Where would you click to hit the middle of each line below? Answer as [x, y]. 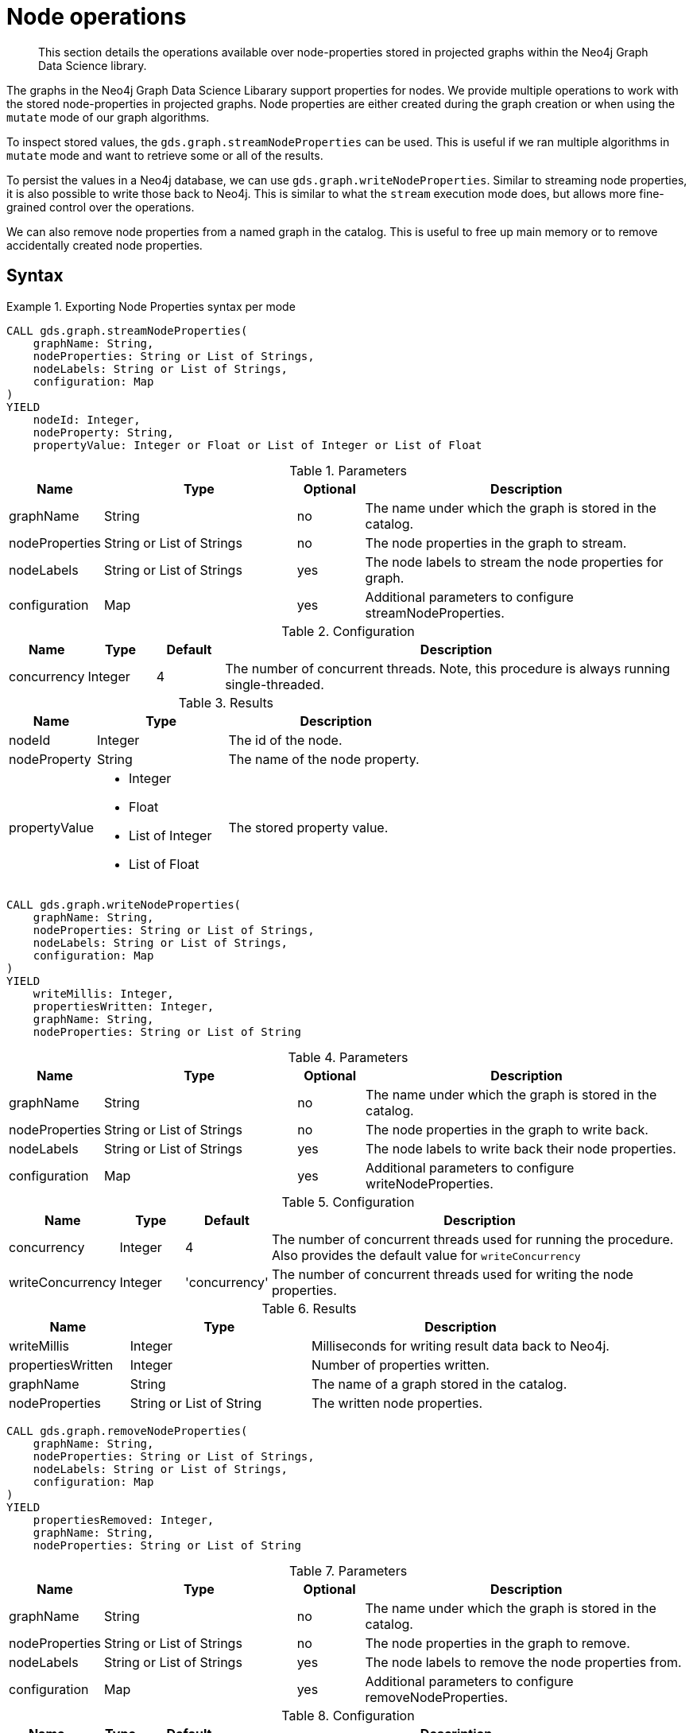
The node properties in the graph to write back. [507, 1129]
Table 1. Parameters [348, 470]
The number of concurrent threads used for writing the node [452, 1274]
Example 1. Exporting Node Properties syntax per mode [151, 306]
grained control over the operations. [101, 207]
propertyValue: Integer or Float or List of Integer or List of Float [257, 445]
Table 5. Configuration [348, 1202]
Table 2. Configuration [348, 631]
